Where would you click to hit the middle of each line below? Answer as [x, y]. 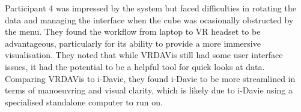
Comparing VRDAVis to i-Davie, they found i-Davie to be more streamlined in [150, 78]
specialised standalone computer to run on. [84, 102]
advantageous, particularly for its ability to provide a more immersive [133, 43]
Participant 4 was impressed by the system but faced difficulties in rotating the [150, 8]
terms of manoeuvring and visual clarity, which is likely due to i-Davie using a [149, 90]
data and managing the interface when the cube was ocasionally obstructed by [149, 19]
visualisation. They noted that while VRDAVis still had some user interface [144, 55]
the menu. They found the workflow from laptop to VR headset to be [133, 31]
